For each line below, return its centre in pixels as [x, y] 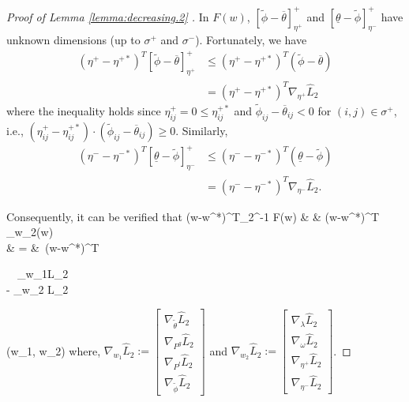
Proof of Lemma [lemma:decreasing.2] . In [108, 16]
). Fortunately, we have [251, 40]
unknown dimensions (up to [73, 40]
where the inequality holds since [84, 110]
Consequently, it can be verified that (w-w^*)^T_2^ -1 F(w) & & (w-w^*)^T [193, 216]
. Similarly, [202, 130]
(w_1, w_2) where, [54, 350]
